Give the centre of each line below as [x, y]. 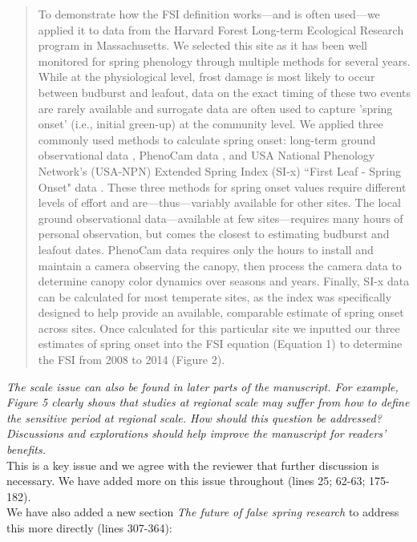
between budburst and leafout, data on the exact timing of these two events [224, 92]
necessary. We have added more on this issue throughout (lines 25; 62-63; [186, 481]
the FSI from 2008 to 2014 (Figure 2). [132, 360]
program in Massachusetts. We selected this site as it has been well [202, 45]
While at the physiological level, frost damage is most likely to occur [206, 77]
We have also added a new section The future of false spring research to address [203, 512]
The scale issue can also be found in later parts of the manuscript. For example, [202, 386]
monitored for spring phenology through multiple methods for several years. [224, 61]
